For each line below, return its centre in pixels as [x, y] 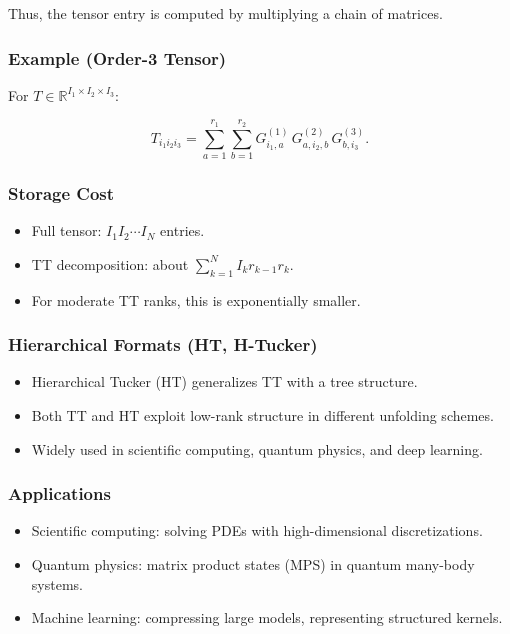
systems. [57, 583]
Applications [59, 493]
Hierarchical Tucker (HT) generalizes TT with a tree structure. [224, 381]
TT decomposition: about [110, 263]
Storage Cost [61, 192]
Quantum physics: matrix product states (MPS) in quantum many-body [253, 563]
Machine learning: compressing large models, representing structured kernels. [267, 617]
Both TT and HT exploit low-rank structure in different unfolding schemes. [262, 414]
